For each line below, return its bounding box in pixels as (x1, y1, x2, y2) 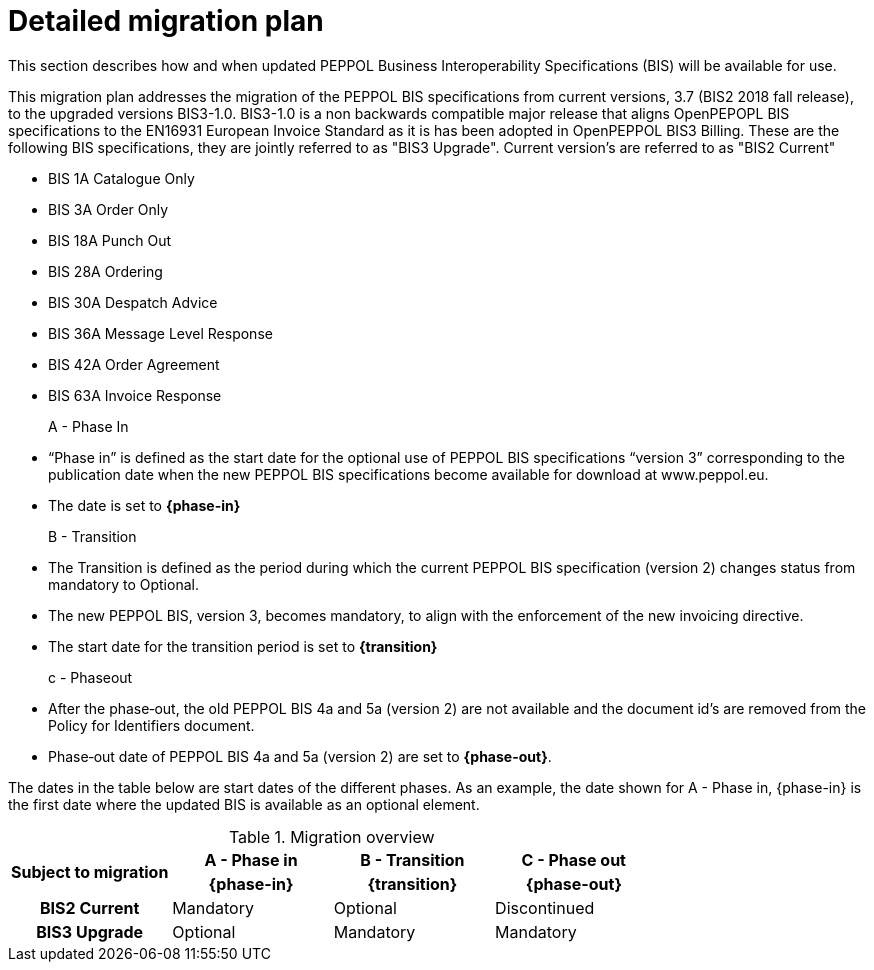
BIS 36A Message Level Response (48, 324, 273, 342)
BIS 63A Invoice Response (48, 386, 222, 404)
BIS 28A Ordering (48, 262, 163, 280)
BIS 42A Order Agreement (48, 355, 220, 373)
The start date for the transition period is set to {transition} (48, 637, 438, 655)
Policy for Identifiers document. (48, 716, 255, 734)
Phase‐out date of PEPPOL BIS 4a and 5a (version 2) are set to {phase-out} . (48, 747, 552, 765)
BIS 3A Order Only (48, 200, 169, 218)
